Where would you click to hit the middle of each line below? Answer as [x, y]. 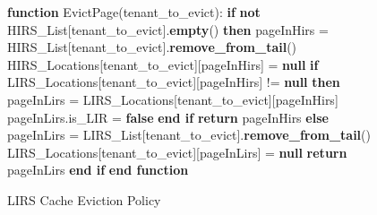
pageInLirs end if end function [98, 170]
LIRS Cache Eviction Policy [84, 199]
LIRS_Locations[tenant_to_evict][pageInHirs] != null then [174, 82]
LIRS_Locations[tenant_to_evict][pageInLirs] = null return [177, 152]
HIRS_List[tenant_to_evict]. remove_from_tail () [152, 47]
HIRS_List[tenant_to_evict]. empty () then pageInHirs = [168, 29]
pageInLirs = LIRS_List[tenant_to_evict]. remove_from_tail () [189, 135]
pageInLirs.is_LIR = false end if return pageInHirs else [168, 117]
